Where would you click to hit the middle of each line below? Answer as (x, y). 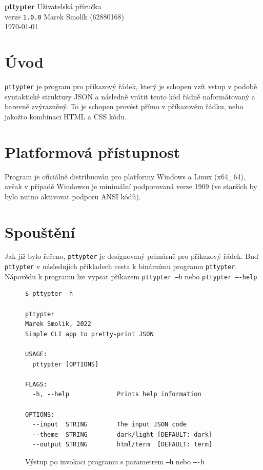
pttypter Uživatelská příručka (53, 6)
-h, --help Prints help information (117, 394)
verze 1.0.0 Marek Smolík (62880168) (65, 16)
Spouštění (40, 231)
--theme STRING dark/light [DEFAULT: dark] (123, 434)
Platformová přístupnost (93, 151)
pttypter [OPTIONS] (66, 364)
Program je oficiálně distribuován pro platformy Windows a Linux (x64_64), (125, 176)
